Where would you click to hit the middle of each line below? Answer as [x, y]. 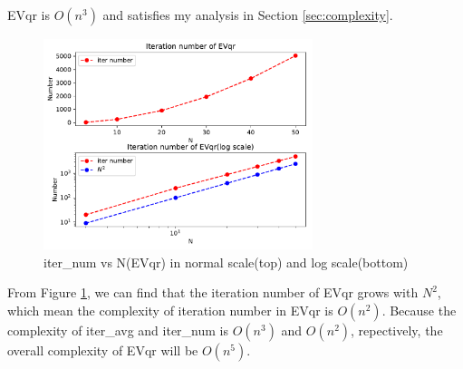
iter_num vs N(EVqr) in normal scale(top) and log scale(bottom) [226, 262]
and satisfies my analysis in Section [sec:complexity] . [248, 15]
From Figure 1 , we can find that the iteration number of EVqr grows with [213, 292]
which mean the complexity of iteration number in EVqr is [170, 310]
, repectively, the [397, 330]
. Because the [419, 310]
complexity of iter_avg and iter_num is [118, 330]
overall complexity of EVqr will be [103, 350]
